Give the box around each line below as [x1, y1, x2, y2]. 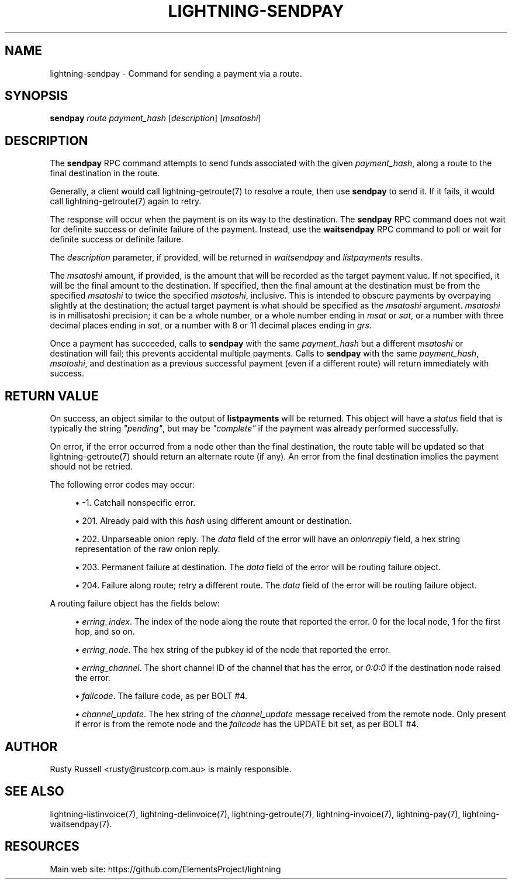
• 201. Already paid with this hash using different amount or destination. [75, 516, 352, 526]
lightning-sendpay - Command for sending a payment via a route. [50, 68, 302, 78]
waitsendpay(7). [50, 818, 112, 829]
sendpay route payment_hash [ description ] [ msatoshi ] [50, 113, 261, 124]
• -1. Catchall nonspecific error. [75, 498, 196, 508]
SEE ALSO [5, 784, 64, 799]
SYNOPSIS [5, 88, 68, 104]
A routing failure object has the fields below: [50, 598, 220, 609]
